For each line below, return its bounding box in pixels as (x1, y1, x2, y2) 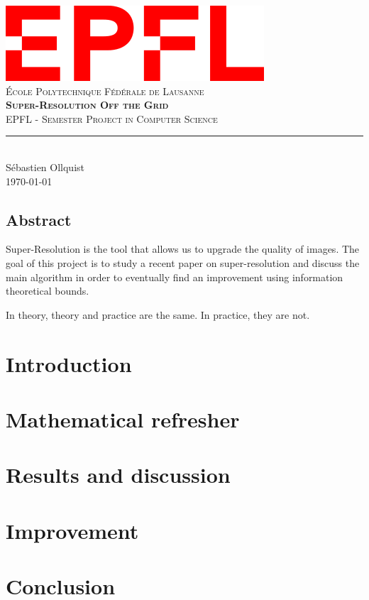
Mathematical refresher (6, 404, 240, 433)
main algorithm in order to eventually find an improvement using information (6, 269, 343, 284)
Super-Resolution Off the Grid (6, 97, 169, 112)
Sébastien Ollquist (6, 159, 85, 174)
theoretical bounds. (6, 283, 89, 298)
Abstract (6, 208, 72, 230)
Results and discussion (6, 460, 231, 489)
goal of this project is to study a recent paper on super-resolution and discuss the (6, 255, 360, 270)
